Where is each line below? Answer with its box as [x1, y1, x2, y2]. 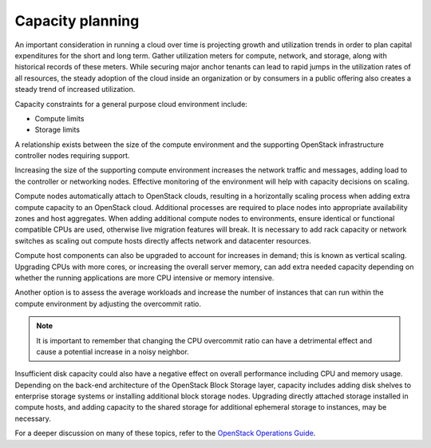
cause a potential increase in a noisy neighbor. [36, 347, 189, 356]
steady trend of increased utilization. [14, 85, 136, 94]
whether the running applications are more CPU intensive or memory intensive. [14, 272, 275, 283]
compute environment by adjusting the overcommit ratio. [14, 299, 202, 308]
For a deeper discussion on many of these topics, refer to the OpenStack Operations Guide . [14, 428, 316, 438]
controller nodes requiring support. [14, 151, 130, 161]
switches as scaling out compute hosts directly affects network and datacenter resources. [14, 236, 311, 245]
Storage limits [34, 125, 80, 135]
